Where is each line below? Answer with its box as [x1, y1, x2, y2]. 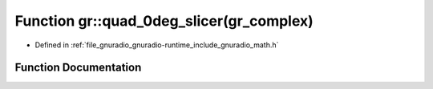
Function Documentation [14, 61, 142, 75]
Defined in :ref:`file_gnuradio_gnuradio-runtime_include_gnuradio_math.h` [34, 40, 279, 50]
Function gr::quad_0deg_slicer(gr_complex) [14, 12, 314, 30]
